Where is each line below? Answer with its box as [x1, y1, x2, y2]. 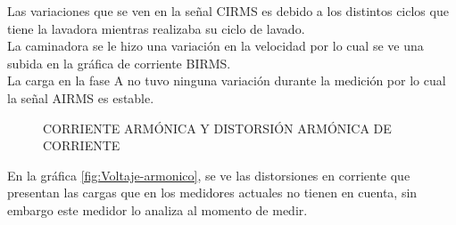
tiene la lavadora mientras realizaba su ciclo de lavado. [7, 19, 305, 37]
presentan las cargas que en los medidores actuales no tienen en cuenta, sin [7, 183, 418, 202]
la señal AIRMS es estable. [7, 88, 154, 107]
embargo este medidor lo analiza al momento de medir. [7, 200, 308, 219]
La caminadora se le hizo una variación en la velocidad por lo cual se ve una [7, 36, 424, 55]
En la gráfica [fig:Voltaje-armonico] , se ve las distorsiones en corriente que [7, 165, 410, 184]
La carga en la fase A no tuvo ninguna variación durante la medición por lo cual [7, 71, 446, 90]
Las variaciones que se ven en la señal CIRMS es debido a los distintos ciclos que [7, 2, 449, 20]
